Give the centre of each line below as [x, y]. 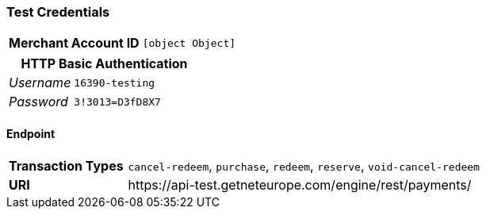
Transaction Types [66, 165]
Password [38, 102]
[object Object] [189, 43]
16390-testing [115, 83]
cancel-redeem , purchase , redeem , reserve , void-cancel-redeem [304, 165]
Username [40, 83]
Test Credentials [58, 12]
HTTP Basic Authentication [104, 64]
